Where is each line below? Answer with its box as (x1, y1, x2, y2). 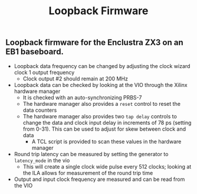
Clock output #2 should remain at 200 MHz (22, 75, 128, 82)
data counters (22, 106, 57, 114)
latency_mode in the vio (14, 157, 70, 164)
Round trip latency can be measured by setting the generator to (14, 150, 169, 157)
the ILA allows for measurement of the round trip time (22, 169, 153, 176)
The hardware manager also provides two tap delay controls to (22, 112, 178, 119)
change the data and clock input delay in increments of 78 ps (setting (22, 119, 192, 126)
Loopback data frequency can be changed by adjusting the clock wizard (14, 62, 191, 69)
